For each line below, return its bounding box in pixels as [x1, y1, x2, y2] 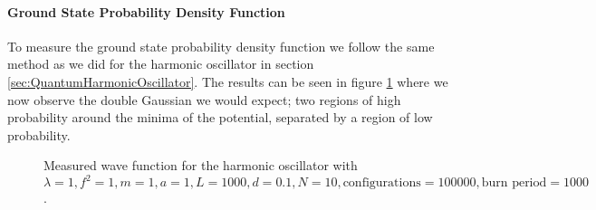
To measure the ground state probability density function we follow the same [7, 36, 435, 55]
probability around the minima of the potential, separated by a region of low [7, 108, 433, 127]
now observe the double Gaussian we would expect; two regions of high [7, 90, 401, 109]
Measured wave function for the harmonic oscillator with [43, 156, 358, 175]
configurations [342, 177, 421, 190]
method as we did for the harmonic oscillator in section [7, 54, 314, 73]
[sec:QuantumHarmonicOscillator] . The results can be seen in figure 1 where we [7, 72, 448, 91]
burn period [481, 177, 547, 190]
